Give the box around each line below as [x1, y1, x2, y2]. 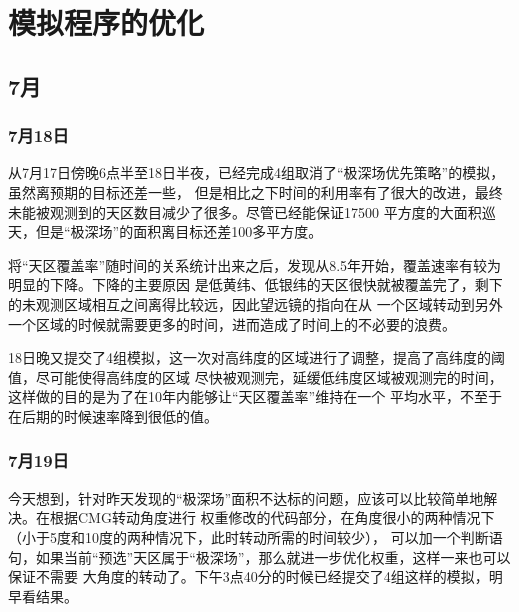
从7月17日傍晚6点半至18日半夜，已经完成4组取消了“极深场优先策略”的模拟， [8, 162, 505, 183]
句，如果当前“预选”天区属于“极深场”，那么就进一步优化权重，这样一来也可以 [8, 546, 511, 567]
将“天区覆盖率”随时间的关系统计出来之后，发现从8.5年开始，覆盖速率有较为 [8, 254, 502, 275]
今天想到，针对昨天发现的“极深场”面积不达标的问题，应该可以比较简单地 [8, 487, 484, 508]
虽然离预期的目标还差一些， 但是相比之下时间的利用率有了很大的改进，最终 [8, 181, 503, 202]
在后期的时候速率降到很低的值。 [8, 405, 218, 426]
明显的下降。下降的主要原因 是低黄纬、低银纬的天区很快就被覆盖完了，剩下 [8, 274, 503, 295]
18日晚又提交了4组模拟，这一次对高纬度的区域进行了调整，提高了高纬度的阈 [8, 347, 505, 368]
